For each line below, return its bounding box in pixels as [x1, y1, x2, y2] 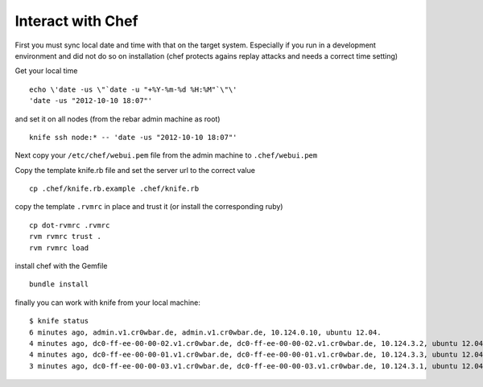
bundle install [29, 280, 89, 289]
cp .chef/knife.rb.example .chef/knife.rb [29, 184, 200, 193]
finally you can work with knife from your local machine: [14, 298, 200, 307]
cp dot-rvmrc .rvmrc [29, 220, 110, 229]
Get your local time [14, 66, 78, 76]
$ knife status [29, 316, 89, 326]
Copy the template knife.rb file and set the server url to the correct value [14, 165, 255, 175]
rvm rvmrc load [29, 243, 89, 253]
